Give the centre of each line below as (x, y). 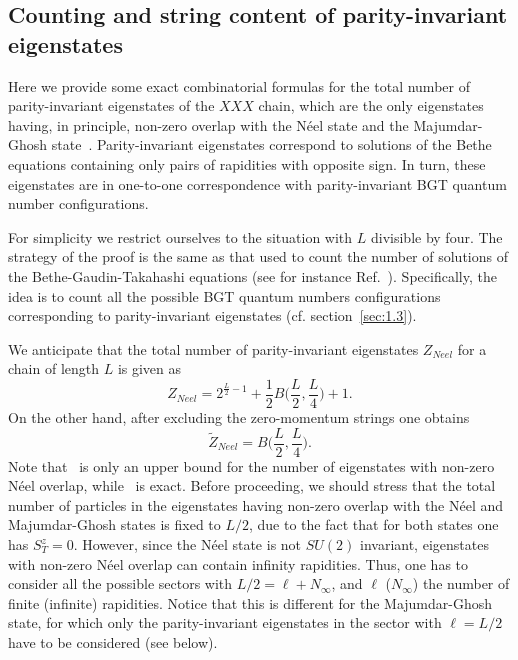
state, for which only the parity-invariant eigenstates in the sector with (225, 622)
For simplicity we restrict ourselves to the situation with (180, 236)
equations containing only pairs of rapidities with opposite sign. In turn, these (247, 163)
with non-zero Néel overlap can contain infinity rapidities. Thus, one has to (238, 563)
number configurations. (78, 203)
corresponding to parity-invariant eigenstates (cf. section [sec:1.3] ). (212, 315)
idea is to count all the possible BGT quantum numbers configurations (224, 295)
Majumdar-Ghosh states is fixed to (114, 524)
